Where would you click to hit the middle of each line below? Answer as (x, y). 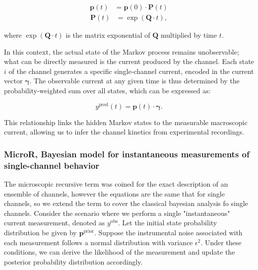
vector (13, 81)
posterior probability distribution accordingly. (73, 261)
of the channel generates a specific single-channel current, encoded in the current (131, 71)
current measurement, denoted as (55, 223)
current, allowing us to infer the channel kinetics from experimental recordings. (124, 132)
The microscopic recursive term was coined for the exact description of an (116, 184)
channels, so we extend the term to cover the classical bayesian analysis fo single (126, 203)
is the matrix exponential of (108, 35)
